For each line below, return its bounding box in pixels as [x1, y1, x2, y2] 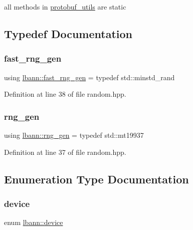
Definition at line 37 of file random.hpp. [4, 146, 126, 157]
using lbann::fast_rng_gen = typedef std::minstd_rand [4, 72, 175, 82]
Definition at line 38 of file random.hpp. [4, 89, 126, 99]
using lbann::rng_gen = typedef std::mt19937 [4, 130, 144, 140]
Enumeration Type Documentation [4, 171, 189, 186]
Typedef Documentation [4, 26, 132, 41]
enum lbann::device [4, 217, 63, 227]
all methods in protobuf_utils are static [4, 2, 126, 12]
